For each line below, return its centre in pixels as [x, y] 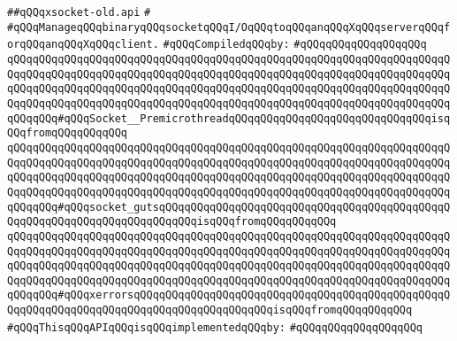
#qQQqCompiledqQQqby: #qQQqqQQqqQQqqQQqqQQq [295, 45]
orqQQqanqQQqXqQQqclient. [83, 45]
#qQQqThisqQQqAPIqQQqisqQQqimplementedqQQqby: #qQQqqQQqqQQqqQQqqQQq [215, 327]
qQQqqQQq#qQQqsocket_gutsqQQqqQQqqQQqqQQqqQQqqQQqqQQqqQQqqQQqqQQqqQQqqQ [229, 207]
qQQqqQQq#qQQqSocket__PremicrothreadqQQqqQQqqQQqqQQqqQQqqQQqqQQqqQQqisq [229, 118]
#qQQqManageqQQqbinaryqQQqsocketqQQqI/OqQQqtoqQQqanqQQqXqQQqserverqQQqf [229, 27]
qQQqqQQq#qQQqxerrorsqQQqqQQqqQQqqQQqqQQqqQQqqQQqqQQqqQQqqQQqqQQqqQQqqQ [229, 295]
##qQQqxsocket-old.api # [79, 12]
